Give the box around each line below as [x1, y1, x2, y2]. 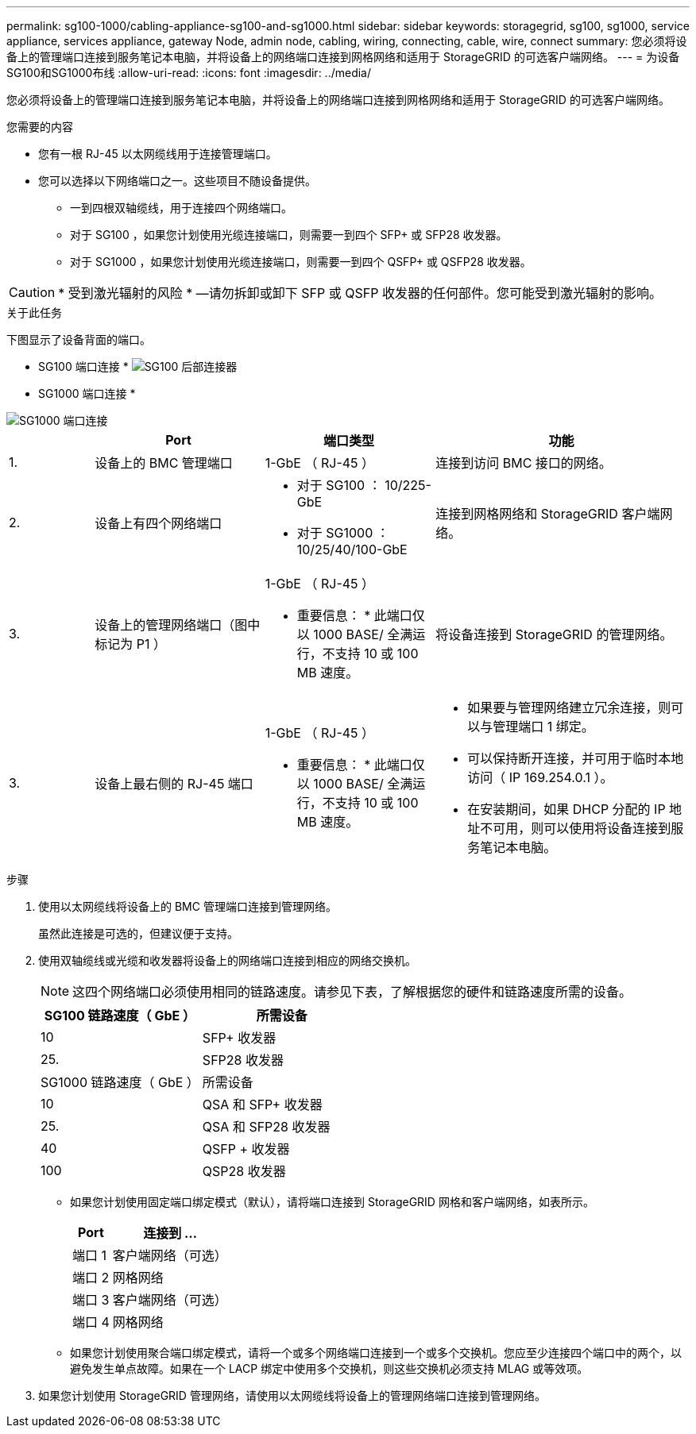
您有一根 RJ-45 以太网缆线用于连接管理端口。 [38, 147, 277, 160]
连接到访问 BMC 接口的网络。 [435, 455, 612, 471]
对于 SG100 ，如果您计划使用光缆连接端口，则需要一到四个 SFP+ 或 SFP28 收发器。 [70, 228, 508, 241]
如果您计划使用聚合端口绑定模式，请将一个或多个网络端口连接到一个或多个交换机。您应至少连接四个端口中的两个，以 [70, 1346, 682, 1359]
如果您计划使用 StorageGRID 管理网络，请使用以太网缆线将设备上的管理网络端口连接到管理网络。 [38, 1389, 546, 1402]
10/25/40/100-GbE [296, 542, 408, 557]
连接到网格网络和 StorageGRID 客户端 [435, 506, 660, 522]
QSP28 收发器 [202, 1163, 286, 1179]
